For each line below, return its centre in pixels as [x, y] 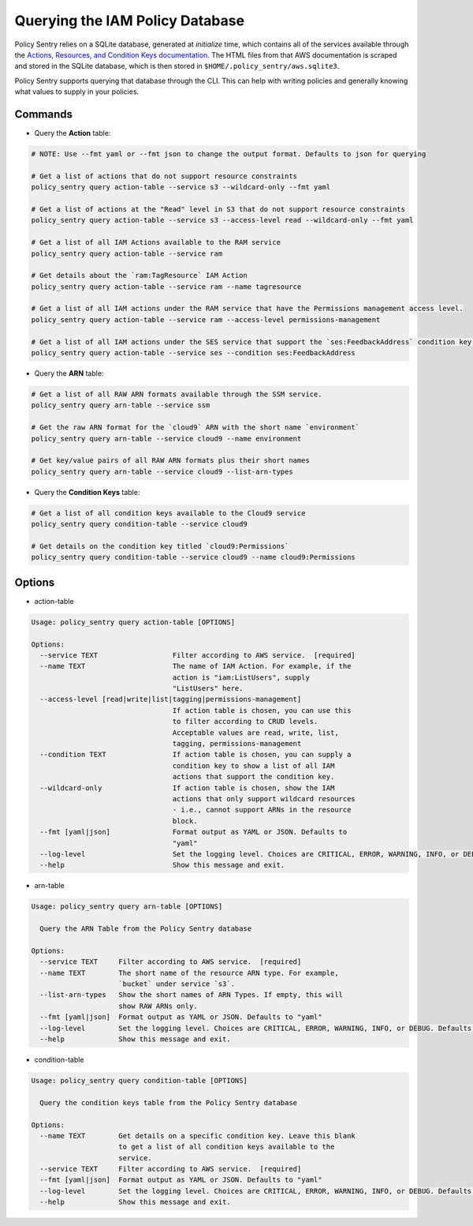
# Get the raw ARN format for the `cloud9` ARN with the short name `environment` [196, 427]
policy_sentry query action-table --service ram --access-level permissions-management [206, 319]
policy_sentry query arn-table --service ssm [121, 405]
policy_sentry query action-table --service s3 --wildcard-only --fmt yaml [181, 187]
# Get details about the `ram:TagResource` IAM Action [139, 276]
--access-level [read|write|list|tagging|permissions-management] [171, 699]
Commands [44, 114]
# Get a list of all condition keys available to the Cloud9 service [168, 513]
